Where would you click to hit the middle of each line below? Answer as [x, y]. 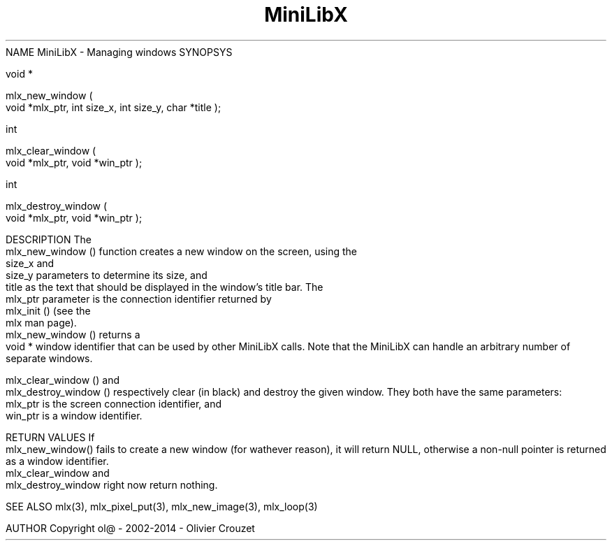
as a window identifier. [57, 461]
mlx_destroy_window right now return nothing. [112, 484]
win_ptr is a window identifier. [74, 415]
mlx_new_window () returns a [73, 334]
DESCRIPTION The [49, 239]
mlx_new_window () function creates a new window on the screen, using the [182, 251]
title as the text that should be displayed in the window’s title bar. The [165, 287]
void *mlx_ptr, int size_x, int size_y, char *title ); [114, 107]
